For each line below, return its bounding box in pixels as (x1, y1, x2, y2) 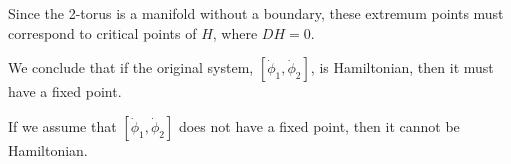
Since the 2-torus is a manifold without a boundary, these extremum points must (8, 3, 504, 23)
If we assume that (8, 115, 117, 136)
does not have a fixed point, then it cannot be (178, 115, 460, 136)
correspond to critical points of (8, 22, 197, 43)
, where (212, 22, 258, 43)
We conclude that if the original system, (8, 57, 254, 78)
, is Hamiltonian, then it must (310, 57, 494, 78)
